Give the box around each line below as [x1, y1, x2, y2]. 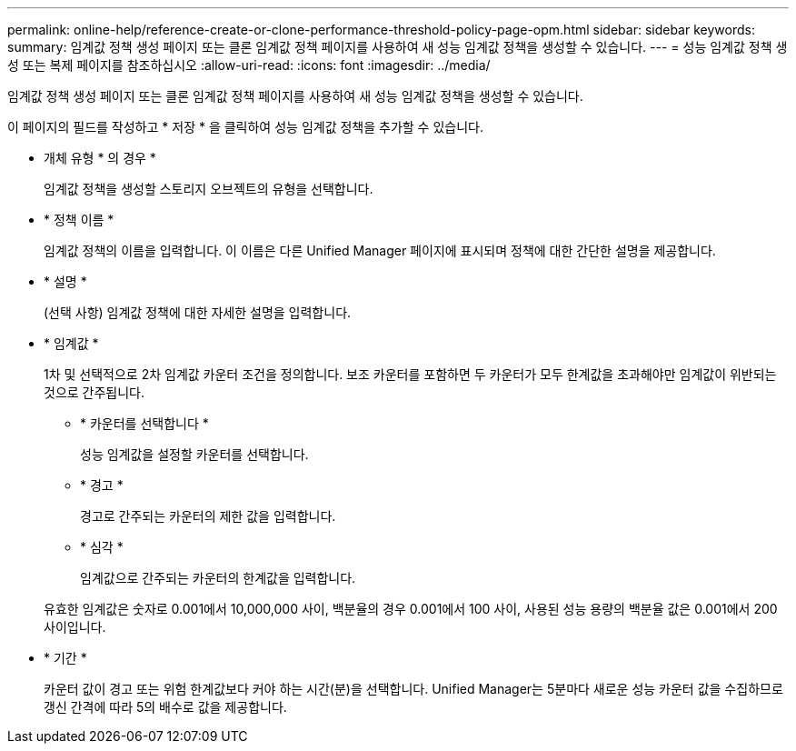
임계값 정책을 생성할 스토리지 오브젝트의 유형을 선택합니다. [44, 181, 373, 196]
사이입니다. [44, 619, 106, 635]
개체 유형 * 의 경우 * [44, 150, 156, 165]
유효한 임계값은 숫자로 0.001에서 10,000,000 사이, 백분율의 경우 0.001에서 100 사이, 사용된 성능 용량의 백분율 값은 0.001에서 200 [44, 601, 778, 616]
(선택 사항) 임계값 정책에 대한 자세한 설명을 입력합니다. [44, 305, 352, 320]
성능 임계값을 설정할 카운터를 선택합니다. [80, 446, 309, 462]
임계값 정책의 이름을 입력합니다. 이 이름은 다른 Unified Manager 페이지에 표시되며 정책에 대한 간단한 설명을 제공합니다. [44, 243, 716, 258]
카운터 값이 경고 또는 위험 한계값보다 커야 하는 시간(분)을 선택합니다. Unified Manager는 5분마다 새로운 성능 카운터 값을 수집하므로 [44, 681, 783, 696]
